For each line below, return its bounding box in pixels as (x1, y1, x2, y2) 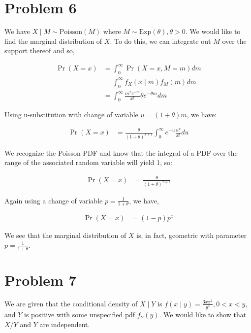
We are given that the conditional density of (4, 298, 138, 308)
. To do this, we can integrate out (110, 35, 211, 46)
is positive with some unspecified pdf (24, 309, 135, 320)
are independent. (39, 319, 90, 329)
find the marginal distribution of (4, 35, 102, 46)
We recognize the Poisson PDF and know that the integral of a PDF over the (4, 147, 238, 158)
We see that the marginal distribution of (4, 230, 126, 240)
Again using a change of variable (4, 195, 103, 205)
